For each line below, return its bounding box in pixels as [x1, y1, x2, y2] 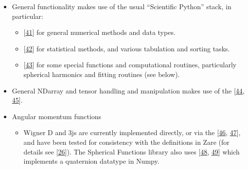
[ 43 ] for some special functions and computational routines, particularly [23, 60, 237, 70]
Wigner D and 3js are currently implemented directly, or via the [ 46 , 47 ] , [23, 127, 241, 138]
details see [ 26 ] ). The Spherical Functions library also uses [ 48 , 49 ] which [23, 146, 240, 156]
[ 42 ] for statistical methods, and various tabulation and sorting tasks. [23, 43, 230, 53]
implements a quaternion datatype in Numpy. [23, 156, 159, 166]
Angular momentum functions [12, 111, 102, 121]
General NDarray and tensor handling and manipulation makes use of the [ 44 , [12, 85, 245, 95]
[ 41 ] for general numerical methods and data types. [23, 27, 176, 37]
